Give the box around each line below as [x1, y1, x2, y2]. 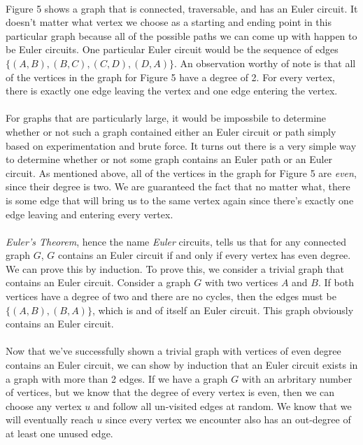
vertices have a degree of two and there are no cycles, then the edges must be [6, 289, 336, 304]
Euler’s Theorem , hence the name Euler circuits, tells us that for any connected [6, 234, 347, 248]
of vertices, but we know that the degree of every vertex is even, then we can [6, 385, 335, 400]
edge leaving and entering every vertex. [6, 206, 173, 221]
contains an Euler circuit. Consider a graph [6, 275, 191, 290]
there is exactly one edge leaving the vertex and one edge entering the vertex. [6, 83, 338, 98]
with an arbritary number [241, 371, 353, 386]
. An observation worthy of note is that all [174, 55, 356, 70]
